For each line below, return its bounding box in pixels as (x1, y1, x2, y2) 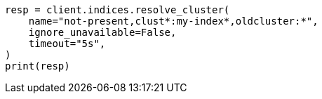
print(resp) (5, 60, 70, 72)
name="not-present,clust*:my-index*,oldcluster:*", (28, 15, 318, 27)
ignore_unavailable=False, (28, 27, 177, 38)
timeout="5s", (28, 38, 106, 49)
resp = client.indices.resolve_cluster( (5, 4, 230, 15)
